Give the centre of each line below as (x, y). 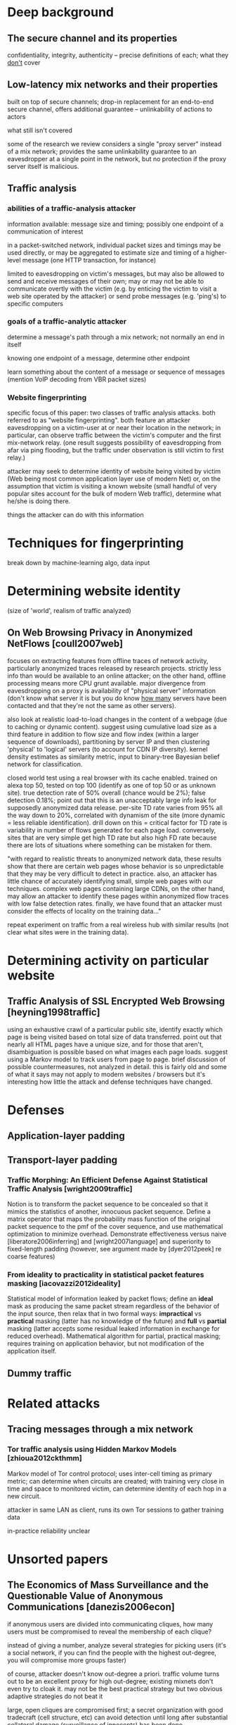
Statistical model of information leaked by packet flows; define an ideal (110, 1299)
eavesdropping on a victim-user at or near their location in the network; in (114, 428)
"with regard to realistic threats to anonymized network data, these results (114, 859)
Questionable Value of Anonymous (85, 1596)
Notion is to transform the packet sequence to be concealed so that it (108, 1204)
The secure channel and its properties (92, 38)
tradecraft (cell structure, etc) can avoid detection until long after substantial (118, 1717)
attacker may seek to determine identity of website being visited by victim (114, 472)
